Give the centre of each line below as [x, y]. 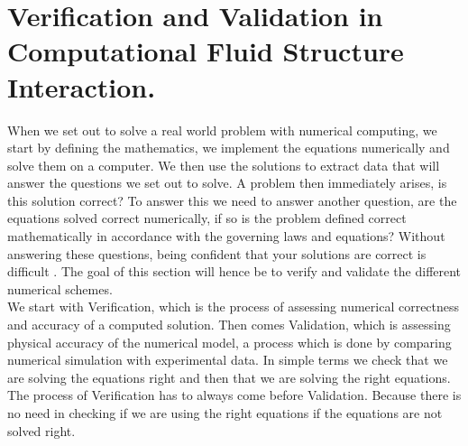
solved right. [41, 430]
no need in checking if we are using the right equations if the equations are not [225, 413]
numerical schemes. [60, 288]
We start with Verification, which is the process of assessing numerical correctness [234, 307]
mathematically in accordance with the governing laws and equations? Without [226, 236]
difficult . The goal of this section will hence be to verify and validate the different [234, 271]
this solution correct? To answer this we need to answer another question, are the [232, 200]
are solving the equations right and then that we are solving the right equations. [229, 377]
